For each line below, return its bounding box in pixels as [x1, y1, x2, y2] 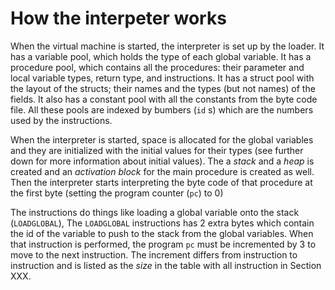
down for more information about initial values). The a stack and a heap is [10, 155, 315, 167]
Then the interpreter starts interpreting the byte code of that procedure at [10, 176, 313, 188]
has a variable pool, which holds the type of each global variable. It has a [10, 50, 312, 62]
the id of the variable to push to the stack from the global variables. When [10, 227, 314, 239]
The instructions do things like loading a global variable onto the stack [10, 206, 300, 218]
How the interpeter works [10, 7, 227, 30]
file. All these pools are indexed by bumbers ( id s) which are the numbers [10, 103, 314, 116]
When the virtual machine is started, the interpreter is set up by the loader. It [10, 40, 325, 52]
